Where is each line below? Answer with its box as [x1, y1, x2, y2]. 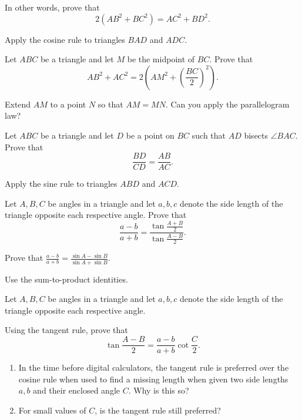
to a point [50, 98, 86, 110]
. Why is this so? [128, 384, 189, 397]
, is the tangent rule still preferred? [95, 404, 221, 416]
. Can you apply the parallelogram [165, 98, 290, 110]
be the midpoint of [127, 53, 195, 65]
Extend [5, 98, 31, 110]
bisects [244, 129, 269, 141]
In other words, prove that [5, 1, 100, 13]
